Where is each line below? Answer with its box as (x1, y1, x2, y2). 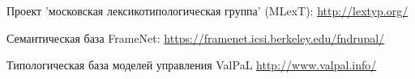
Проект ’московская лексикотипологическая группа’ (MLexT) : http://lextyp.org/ (6, 2, 409, 19)
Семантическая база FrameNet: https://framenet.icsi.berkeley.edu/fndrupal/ (6, 29, 385, 46)
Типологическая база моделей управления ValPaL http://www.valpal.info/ (6, 56, 377, 73)
